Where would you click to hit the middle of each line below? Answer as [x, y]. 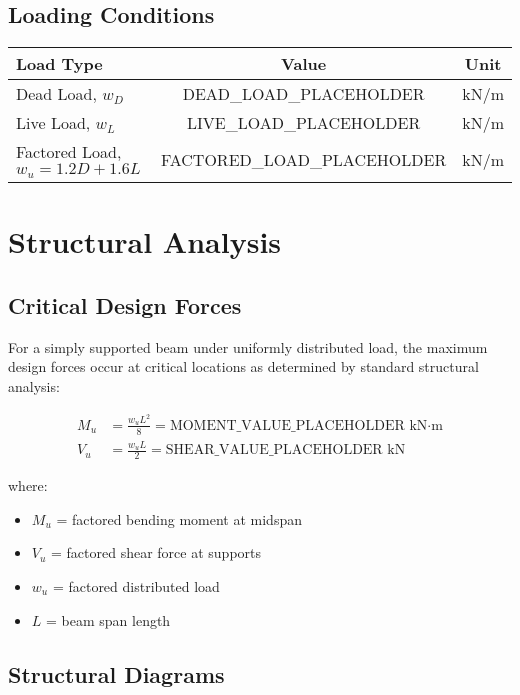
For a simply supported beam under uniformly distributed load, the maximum [248, 346]
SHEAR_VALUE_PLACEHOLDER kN [285, 450]
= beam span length [108, 619]
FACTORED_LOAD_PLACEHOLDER [304, 159]
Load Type [59, 64]
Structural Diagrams [116, 673]
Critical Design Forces [125, 304]
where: [28, 485]
